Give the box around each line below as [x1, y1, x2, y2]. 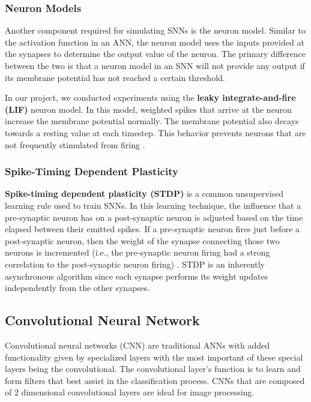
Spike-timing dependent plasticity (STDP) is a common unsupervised [5, 187, 284, 200]
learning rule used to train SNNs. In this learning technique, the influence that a [5, 199, 301, 211]
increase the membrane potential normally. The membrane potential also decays [5, 115, 299, 127]
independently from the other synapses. [5, 281, 150, 294]
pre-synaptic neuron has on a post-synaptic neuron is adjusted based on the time [5, 211, 303, 223]
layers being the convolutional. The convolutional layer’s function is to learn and [5, 362, 301, 375]
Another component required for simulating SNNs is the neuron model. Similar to [5, 24, 306, 37]
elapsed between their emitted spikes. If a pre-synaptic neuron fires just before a [5, 223, 300, 235]
